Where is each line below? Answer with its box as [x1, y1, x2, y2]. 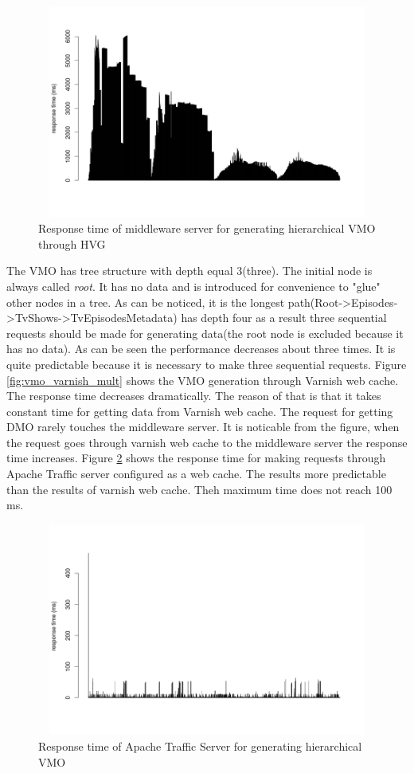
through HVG [38, 235, 106, 252]
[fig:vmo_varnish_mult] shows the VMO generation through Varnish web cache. [6, 371, 399, 388]
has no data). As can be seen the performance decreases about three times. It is [6, 340, 396, 357]
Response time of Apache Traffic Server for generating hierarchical [38, 738, 362, 754]
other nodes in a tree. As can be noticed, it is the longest [6, 293, 285, 310]
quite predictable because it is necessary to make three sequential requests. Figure [6, 355, 407, 372]
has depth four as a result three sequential [181, 309, 387, 326]
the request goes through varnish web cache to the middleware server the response [6, 434, 408, 450]
